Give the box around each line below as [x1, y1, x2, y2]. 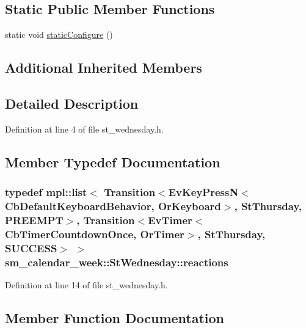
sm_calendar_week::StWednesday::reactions [5, 254, 228, 269]
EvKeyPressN [168, 184, 239, 200]
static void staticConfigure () [5, 28, 113, 41]
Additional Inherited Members [5, 58, 202, 77]
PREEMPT [5, 212, 64, 227]
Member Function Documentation [5, 308, 225, 327]
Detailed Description [5, 93, 139, 112]
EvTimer [148, 212, 192, 227]
